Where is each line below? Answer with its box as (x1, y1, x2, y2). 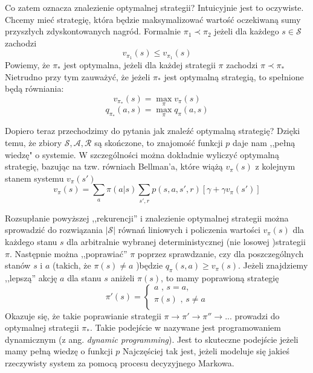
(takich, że (52, 259, 91, 272)
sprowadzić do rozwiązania (5, 223, 103, 236)
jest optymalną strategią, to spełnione (164, 70, 304, 83)
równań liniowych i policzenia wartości (118, 223, 260, 236)
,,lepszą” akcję (5, 271, 57, 284)
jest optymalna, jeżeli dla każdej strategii (63, 59, 216, 71)
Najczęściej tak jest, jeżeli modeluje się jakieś (122, 345, 289, 357)
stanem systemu (5, 171, 64, 184)
